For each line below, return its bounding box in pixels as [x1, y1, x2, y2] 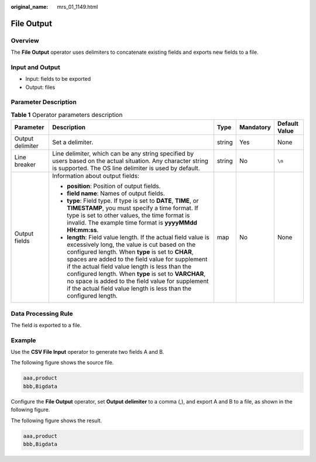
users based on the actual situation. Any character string [52, 157, 209, 165]
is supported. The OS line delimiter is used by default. [52, 164, 200, 173]
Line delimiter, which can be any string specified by [52, 150, 194, 158]
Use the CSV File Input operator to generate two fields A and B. [11, 349, 164, 356]
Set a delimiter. [52, 138, 94, 146]
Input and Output [11, 63, 61, 71]
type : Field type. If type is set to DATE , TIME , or [67, 196, 199, 205]
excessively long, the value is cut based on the [67, 240, 196, 249]
